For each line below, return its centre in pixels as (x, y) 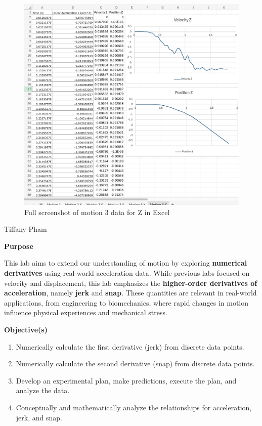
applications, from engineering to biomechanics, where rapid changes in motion (126, 302)
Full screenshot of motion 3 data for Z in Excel (97, 212)
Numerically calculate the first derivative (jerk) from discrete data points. (130, 346)
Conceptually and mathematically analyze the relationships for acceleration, (134, 407)
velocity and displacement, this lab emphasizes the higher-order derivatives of (131, 283)
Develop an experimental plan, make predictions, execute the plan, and (126, 380)
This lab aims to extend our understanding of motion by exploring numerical (126, 263)
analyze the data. (43, 390)
